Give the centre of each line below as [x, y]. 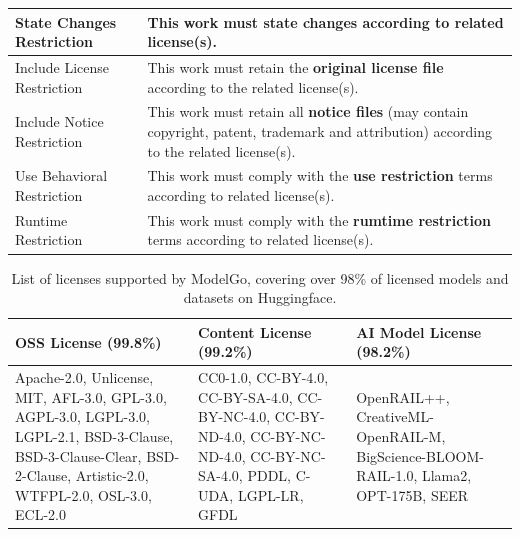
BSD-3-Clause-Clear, [78, 455]
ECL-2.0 [40, 514]
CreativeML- [395, 416]
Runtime [41, 219]
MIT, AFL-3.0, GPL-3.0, [91, 396]
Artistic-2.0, [112, 475]
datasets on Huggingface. [260, 297]
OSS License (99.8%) [88, 341]
